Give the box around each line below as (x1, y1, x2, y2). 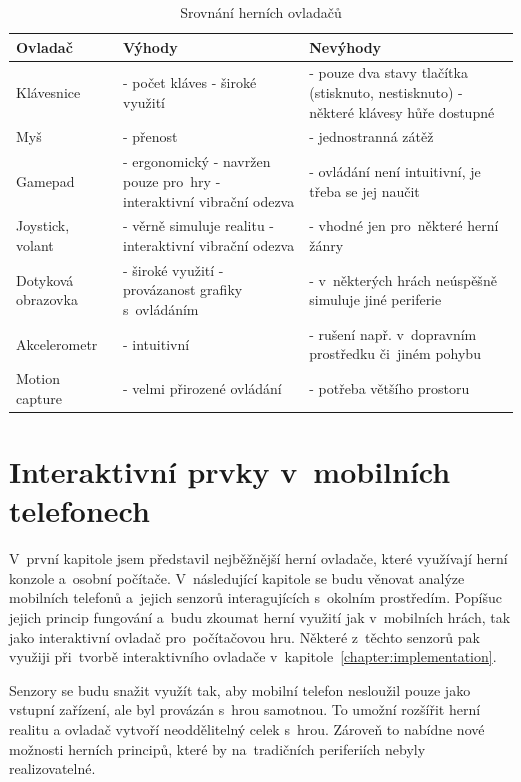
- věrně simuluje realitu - (123, 215, 275, 236)
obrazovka (16, 289, 78, 310)
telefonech (9, 490, 150, 531)
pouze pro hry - (123, 170, 221, 191)
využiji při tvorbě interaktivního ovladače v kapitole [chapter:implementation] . (9, 646, 497, 667)
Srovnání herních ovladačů (180, 2, 342, 22)
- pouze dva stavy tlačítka (309, 62, 468, 83)
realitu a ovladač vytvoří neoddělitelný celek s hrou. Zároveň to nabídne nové (9, 719, 485, 739)
